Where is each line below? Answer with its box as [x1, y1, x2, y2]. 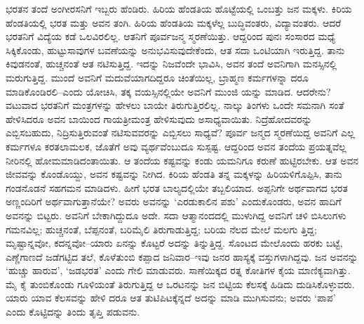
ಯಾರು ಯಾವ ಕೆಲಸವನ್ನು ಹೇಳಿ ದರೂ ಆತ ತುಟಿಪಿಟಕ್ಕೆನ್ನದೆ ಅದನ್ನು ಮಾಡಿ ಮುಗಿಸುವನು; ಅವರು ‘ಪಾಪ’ [6, 290, 336, 305]
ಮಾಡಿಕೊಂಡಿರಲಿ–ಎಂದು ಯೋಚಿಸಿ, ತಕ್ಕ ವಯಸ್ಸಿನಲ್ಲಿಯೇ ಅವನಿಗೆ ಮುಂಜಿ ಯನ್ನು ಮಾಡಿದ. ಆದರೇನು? [6, 84, 331, 98]
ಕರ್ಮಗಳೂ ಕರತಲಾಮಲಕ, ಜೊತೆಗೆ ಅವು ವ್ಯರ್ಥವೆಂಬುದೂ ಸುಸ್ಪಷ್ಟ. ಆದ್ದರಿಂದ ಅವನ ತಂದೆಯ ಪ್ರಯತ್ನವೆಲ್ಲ [6, 138, 346, 153]
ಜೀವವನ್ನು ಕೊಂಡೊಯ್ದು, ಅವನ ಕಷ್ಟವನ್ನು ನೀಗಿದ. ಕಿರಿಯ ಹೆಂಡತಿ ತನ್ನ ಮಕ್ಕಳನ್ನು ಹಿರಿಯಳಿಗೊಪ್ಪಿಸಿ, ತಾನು [6, 167, 342, 181]
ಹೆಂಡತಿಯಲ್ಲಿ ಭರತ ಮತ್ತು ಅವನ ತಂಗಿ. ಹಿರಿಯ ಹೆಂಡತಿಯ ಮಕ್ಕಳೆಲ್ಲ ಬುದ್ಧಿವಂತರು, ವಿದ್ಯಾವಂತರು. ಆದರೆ [6, 15, 342, 30]
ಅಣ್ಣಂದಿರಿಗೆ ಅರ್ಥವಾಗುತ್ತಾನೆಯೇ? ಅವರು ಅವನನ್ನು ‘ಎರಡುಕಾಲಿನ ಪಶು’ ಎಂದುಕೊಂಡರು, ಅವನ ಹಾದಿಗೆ [6, 194, 342, 209]
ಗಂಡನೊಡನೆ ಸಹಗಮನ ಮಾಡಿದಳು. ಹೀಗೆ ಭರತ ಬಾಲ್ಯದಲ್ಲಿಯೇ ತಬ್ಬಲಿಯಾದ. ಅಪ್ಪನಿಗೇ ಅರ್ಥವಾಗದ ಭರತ [6, 180, 348, 195]
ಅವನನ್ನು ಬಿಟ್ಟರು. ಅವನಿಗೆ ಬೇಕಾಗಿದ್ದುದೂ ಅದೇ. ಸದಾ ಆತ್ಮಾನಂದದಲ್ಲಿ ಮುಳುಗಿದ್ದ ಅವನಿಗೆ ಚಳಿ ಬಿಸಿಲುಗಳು [6, 207, 346, 222]
